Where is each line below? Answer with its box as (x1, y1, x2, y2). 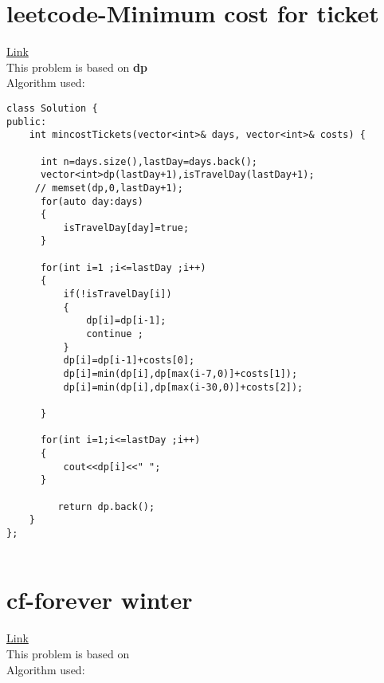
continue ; (86, 328, 143, 340)
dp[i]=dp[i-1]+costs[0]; (63, 355, 195, 367)
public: (6, 116, 47, 128)
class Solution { (6, 102, 98, 114)
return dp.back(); (57, 500, 155, 512)
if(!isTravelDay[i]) (63, 289, 172, 300)
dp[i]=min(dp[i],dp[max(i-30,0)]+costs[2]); (63, 381, 304, 393)
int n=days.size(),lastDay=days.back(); (40, 155, 257, 167)
